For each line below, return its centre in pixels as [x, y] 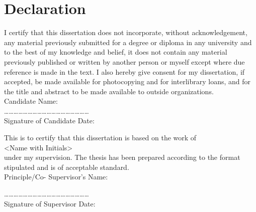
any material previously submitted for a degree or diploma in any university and [128, 42]
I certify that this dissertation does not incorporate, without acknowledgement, [126, 32]
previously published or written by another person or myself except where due [124, 61]
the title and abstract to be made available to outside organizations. [109, 91]
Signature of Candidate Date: [49, 121]
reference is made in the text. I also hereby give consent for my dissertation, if [124, 71]
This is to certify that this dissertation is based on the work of [100, 138]
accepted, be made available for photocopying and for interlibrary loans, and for [127, 81]
